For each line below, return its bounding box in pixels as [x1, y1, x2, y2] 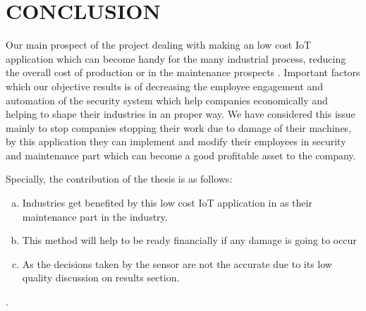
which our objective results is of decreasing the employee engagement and [6, 78, 323, 93]
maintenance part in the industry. [22, 209, 168, 224]
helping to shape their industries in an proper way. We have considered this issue [6, 106, 355, 121]
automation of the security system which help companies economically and [6, 92, 328, 107]
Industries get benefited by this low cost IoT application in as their [22, 195, 312, 210]
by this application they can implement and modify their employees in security [6, 134, 346, 149]
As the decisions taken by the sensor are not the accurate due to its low [22, 256, 332, 271]
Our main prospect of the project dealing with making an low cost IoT [6, 37, 312, 52]
